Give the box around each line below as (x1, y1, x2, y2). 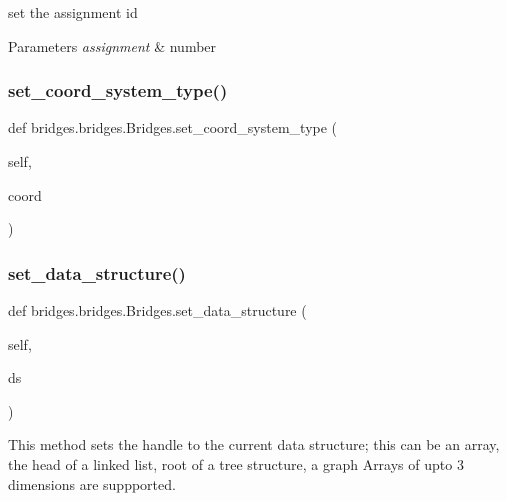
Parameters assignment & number (8, 35, 217, 56)
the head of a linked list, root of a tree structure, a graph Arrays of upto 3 (8, 453, 464, 474)
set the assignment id (8, 2, 138, 22)
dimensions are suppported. (8, 473, 176, 494)
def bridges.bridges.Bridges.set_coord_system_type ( (8, 117, 338, 138)
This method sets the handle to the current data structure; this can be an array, (8, 434, 500, 455)
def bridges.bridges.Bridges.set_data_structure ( (8, 300, 307, 320)
